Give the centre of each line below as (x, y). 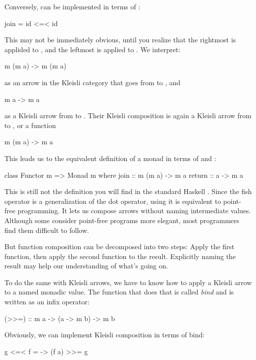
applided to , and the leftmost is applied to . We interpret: (93, 49)
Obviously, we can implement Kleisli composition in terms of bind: (105, 335)
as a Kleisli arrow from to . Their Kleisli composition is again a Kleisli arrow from (128, 115)
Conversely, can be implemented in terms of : (72, 6)
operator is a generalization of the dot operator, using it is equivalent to (113, 201)
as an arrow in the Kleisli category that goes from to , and (93, 82)
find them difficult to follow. (47, 230)
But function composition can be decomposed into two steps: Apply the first (120, 246)
